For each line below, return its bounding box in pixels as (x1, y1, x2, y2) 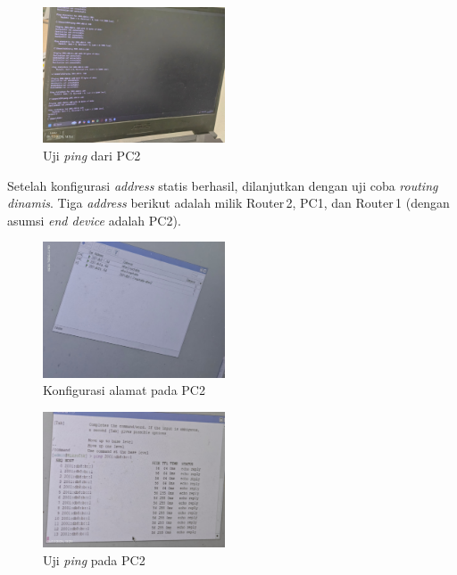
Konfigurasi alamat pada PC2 (43, 381, 205, 399)
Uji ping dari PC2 (43, 146, 141, 165)
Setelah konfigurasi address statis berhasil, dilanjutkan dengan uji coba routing (7, 176, 438, 194)
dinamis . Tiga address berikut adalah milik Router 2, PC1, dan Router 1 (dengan (7, 193, 450, 212)
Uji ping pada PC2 (43, 551, 145, 570)
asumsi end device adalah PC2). (7, 210, 181, 229)
